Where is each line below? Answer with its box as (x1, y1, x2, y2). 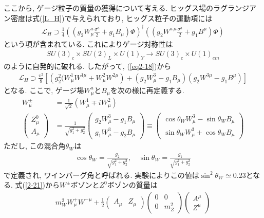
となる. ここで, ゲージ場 (4, 84, 84, 95)
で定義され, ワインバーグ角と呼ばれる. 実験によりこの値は (4, 169, 199, 180)
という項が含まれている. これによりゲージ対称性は (4, 38, 173, 49)
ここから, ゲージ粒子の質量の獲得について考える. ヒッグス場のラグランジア (4, 3, 256, 13)
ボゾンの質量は (107, 179, 158, 190)
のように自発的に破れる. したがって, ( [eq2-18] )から (4, 61, 172, 71)
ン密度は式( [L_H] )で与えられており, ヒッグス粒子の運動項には (4, 12, 213, 23)
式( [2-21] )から (15, 179, 60, 190)
